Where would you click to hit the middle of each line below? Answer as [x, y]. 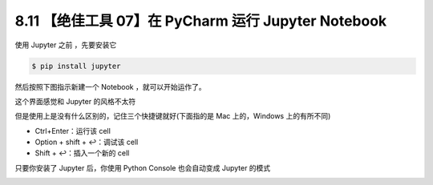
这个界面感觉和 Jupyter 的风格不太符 [75, 101]
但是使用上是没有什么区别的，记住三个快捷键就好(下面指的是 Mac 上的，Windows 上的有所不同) [173, 116]
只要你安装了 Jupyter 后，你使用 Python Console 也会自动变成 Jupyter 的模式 [143, 167]
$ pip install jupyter [76, 66]
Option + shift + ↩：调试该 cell [87, 142]
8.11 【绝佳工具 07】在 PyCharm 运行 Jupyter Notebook [201, 21]
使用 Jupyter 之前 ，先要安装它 [66, 45]
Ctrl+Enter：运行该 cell [73, 131]
